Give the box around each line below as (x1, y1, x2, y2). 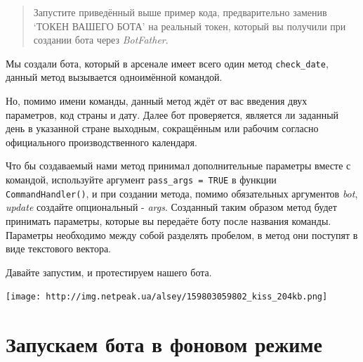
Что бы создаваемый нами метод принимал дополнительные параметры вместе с (6, 158, 351, 173)
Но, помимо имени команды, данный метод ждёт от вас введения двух (6, 93, 308, 108)
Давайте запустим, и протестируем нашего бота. (6, 264, 212, 279)
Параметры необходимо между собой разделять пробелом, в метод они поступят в (6, 227, 358, 242)
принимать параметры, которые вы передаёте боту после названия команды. (6, 213, 331, 228)
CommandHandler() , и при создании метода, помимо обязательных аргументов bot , (6, 186, 358, 200)
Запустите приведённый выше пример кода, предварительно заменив (33, 5, 327, 19)
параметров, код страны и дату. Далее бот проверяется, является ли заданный (6, 107, 339, 122)
